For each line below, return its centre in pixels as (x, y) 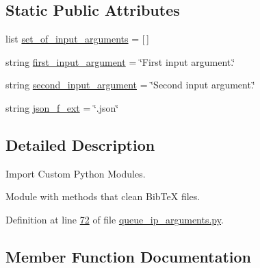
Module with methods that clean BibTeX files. (103, 196)
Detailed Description (80, 144)
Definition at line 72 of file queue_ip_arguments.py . (115, 219)
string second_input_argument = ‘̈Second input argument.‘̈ (130, 85)
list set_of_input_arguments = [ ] (77, 39)
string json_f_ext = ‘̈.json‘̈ (62, 107)
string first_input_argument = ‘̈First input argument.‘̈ (120, 61)
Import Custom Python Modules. (76, 173)
